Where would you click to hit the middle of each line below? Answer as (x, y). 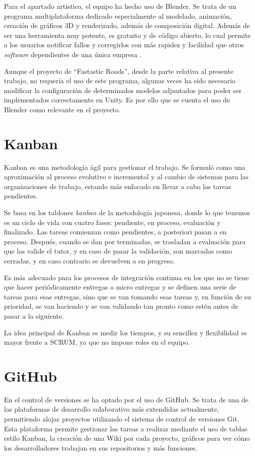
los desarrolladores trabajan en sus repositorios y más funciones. (101, 447)
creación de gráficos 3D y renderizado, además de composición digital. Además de (127, 25)
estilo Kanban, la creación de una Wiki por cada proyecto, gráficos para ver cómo (127, 438)
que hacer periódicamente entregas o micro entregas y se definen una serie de (120, 287)
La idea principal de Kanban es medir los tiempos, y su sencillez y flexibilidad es (126, 332)
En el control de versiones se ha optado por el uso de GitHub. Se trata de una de (126, 399)
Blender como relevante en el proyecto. (62, 109)
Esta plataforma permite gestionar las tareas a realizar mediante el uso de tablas (126, 428)
